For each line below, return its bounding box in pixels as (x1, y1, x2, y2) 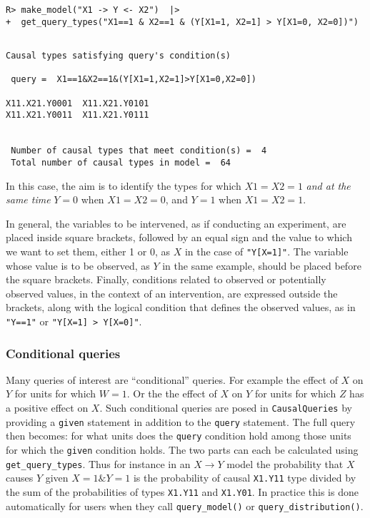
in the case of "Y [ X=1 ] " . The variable (184, 243, 349, 258)
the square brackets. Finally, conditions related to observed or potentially (6, 272, 326, 287)
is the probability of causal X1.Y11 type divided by (133, 470, 356, 485)
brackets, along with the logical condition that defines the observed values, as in (6, 300, 356, 315)
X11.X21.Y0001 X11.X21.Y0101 (6, 98, 149, 108)
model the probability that (226, 456, 344, 471)
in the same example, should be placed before (162, 258, 361, 273)
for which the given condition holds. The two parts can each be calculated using (6, 442, 359, 457)
